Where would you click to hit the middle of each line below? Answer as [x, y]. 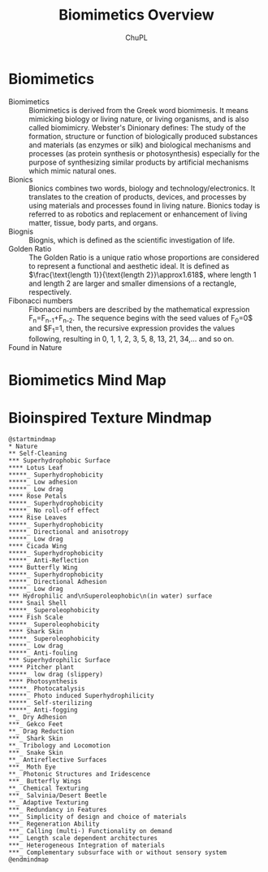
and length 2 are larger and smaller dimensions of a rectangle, [133, 283]
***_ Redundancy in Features [58, 810]
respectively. [50, 291]
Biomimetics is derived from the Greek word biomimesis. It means [139, 110]
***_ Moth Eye [32, 767]
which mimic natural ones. [73, 171]
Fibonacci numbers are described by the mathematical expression [139, 309]
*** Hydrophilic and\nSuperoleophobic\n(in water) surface [110, 596]
